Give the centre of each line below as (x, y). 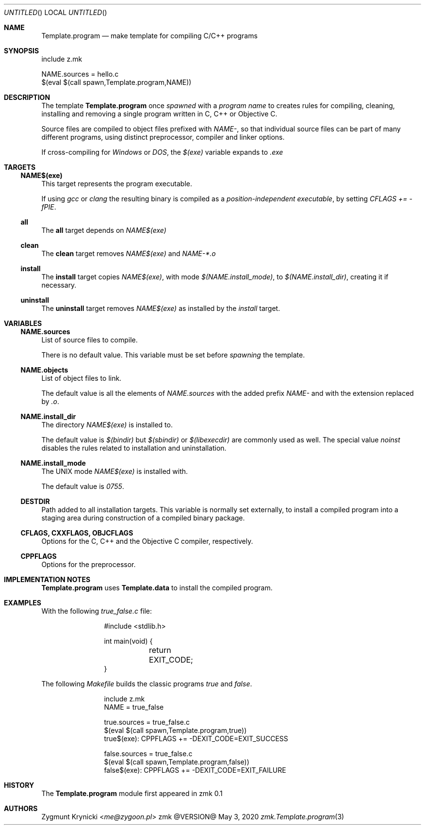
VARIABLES (23, 323)
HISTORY (19, 785)
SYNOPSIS (22, 51)
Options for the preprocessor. (89, 564)
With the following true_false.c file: (97, 611)
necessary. (59, 285)
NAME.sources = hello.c (80, 74)
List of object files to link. (82, 378)
